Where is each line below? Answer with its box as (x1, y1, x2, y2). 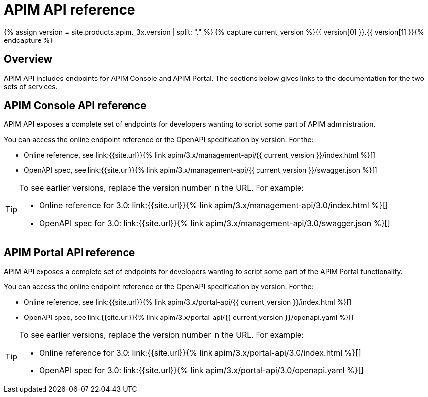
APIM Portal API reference (4, 246, 135, 259)
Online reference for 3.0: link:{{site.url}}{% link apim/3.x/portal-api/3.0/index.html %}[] (39, 348, 361, 358)
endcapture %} (4, 36, 53, 44)
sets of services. (4, 82, 58, 91)
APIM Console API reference (4, 99, 147, 112)
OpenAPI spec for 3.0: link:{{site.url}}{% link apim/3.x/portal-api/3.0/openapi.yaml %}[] (39, 365, 364, 376)
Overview (4, 53, 53, 66)
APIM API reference (4, 1, 135, 18)
